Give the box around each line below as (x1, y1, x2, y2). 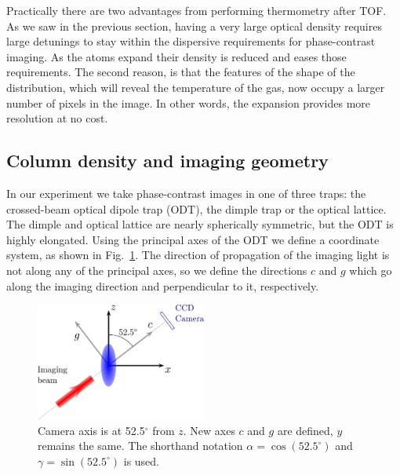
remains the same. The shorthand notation (38, 437, 243, 454)
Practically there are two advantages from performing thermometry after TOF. (6, 2, 387, 18)
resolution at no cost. (6, 110, 108, 126)
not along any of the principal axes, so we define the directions (6, 261, 307, 278)
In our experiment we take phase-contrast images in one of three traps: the (6, 185, 366, 201)
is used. (123, 452, 160, 469)
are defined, (277, 422, 333, 438)
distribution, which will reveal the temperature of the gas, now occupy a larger (6, 79, 385, 95)
